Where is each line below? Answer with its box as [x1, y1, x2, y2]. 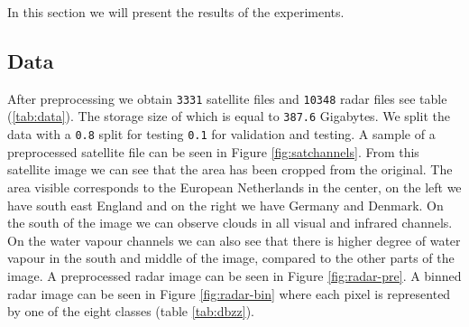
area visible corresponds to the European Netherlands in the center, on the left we [7, 177, 462, 196]
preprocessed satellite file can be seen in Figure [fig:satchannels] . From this [7, 142, 419, 161]
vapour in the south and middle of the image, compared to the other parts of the [7, 248, 455, 267]
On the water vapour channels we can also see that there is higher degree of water [7, 230, 461, 249]
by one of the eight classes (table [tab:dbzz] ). [7, 302, 254, 321]
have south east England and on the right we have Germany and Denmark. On [7, 195, 444, 214]
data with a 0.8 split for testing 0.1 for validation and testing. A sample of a [7, 125, 436, 144]
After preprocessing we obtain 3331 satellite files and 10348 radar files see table [7, 89, 447, 107]
